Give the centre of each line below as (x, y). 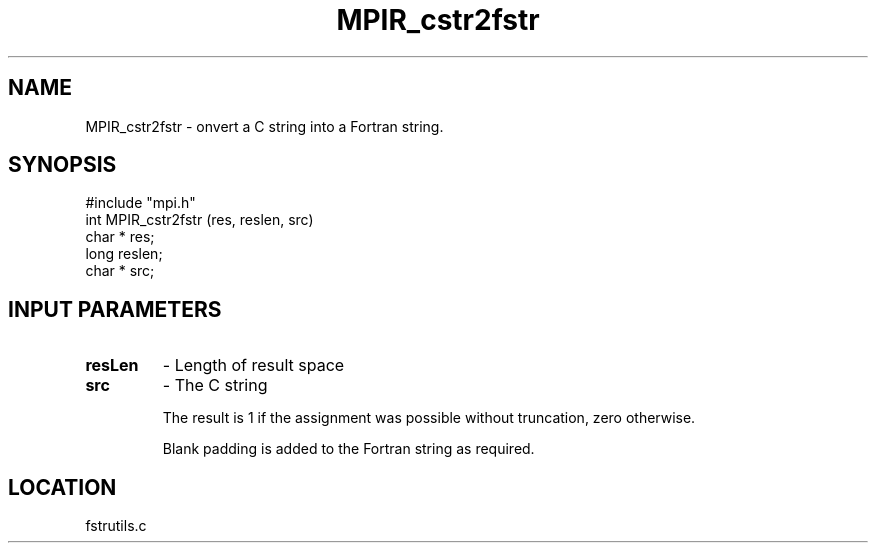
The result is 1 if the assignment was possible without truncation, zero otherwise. (429, 418)
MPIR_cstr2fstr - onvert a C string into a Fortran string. (264, 126)
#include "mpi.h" (140, 203)
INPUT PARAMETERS (115, 309)
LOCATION (62, 487)
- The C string (215, 385)
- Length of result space (253, 365)
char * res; (120, 237)
